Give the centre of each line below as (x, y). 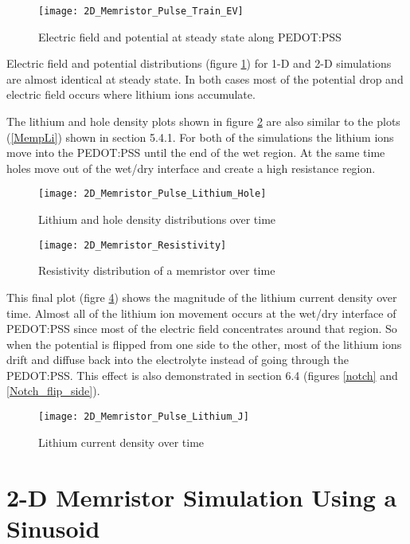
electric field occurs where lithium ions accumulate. (131, 94)
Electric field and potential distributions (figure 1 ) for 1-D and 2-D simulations (199, 63)
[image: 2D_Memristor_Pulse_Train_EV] (141, 11)
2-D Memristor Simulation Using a (202, 497)
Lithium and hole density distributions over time (157, 219)
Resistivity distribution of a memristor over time (157, 270)
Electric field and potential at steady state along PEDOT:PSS (190, 36)
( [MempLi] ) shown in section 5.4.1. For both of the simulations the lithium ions (200, 137)
